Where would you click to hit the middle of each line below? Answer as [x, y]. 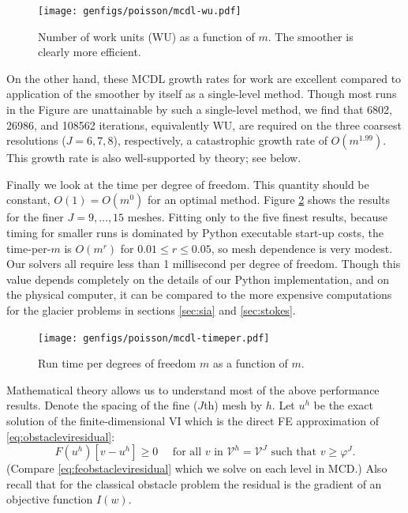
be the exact [344, 405]
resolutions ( [36, 140]
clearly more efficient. [90, 52]
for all [187, 453]
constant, [28, 200]
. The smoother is [311, 36]
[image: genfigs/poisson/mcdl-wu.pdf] [140, 11]
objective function [50, 499]
